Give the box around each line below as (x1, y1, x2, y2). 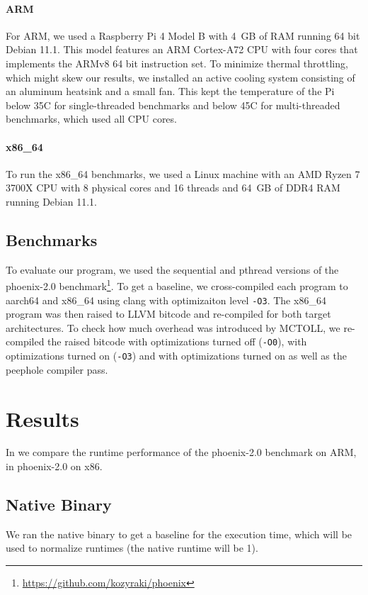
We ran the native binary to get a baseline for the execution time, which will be (6, 526, 352, 541)
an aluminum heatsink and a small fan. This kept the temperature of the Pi (6, 84, 335, 99)
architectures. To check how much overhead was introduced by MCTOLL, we (6, 320, 340, 335)
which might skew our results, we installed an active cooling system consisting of (6, 69, 355, 84)
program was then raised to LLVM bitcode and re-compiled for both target (6, 306, 331, 321)
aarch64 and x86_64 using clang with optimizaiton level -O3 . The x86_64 (6, 292, 326, 307)
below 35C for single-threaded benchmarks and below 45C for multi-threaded (6, 97, 340, 112)
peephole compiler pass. (6, 362, 108, 377)
